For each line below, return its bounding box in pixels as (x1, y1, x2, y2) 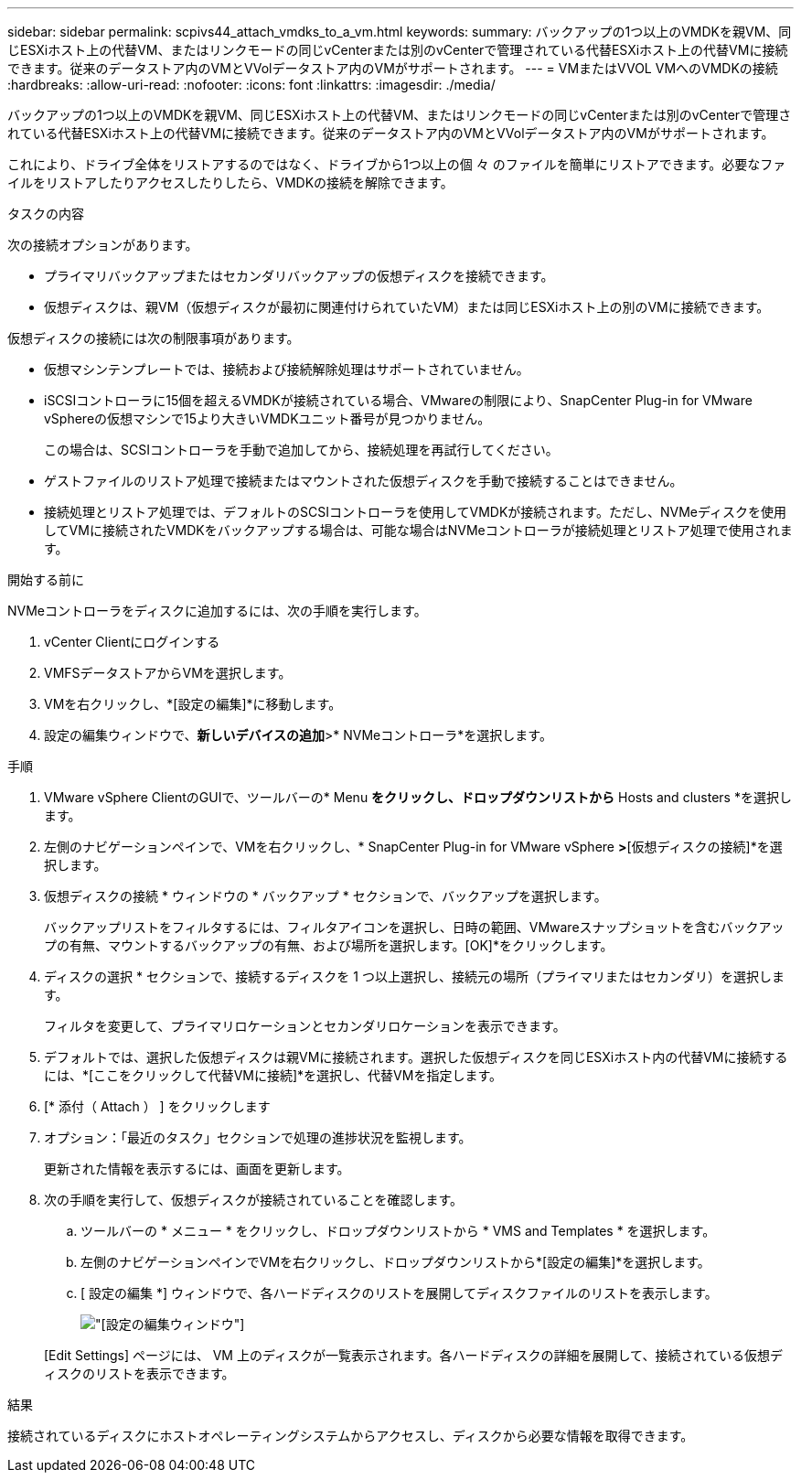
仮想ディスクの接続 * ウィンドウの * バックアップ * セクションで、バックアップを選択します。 (44, 888, 607, 904)
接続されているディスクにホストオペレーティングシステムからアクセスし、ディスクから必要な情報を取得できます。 (7, 1428, 694, 1443)
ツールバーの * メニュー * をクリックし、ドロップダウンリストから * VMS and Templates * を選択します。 (80, 1223, 716, 1239)
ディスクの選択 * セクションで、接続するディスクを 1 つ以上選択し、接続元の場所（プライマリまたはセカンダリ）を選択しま (44, 969, 785, 984)
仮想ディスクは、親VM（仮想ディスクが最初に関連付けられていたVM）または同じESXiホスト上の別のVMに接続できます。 (44, 299, 770, 315)
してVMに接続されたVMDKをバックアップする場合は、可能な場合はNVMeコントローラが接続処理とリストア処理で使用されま (44, 522, 793, 538)
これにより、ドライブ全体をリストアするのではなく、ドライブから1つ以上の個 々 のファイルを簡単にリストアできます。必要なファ (7, 156, 786, 172)
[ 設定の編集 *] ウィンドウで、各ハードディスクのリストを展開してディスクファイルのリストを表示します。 (80, 1285, 718, 1301)
